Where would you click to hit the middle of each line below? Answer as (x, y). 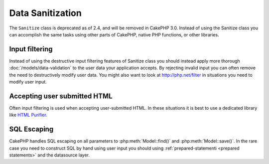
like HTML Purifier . (28, 115)
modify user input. (28, 82)
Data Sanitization (45, 13)
